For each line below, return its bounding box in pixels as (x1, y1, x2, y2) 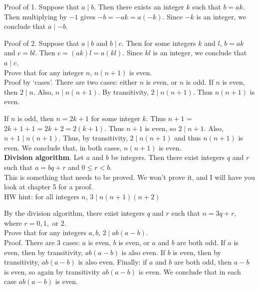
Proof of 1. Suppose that (4, 1, 79, 11)
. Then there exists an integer (94, 1, 184, 11)
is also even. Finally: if (78, 257, 147, 267)
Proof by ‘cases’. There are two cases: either (4, 77, 137, 87)
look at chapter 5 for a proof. (4, 181, 93, 192)
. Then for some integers (121, 37, 196, 48)
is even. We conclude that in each (138, 266, 241, 277)
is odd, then (17, 113, 54, 123)
